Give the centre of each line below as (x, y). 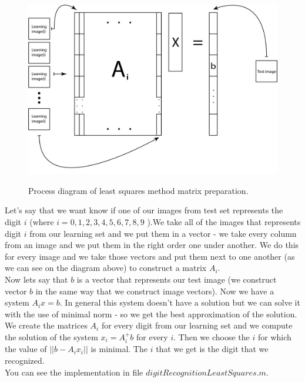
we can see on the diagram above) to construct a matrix (106, 268)
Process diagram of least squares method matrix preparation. (138, 190)
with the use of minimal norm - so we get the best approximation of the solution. (151, 314)
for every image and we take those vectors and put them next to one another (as (150, 256)
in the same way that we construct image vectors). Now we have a (155, 291)
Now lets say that (36, 279)
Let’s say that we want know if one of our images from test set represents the (144, 210)
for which (274, 336)
